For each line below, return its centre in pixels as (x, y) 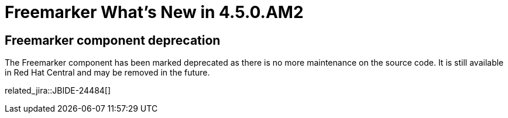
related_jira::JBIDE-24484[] (58, 91)
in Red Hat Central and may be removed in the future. (107, 73)
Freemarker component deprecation (113, 40)
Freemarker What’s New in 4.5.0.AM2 (154, 12)
